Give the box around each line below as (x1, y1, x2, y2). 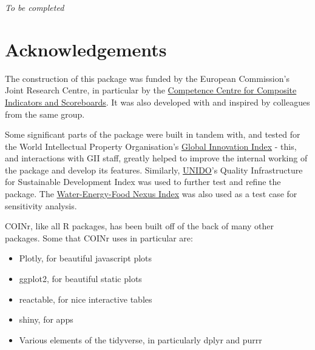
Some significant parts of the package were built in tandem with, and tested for (5, 128, 300, 141)
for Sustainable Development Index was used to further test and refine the (5, 175, 281, 188)
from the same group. (5, 107, 85, 120)
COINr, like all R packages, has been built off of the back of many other (5, 220, 274, 232)
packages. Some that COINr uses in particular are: (5, 231, 193, 244)
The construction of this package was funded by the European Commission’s (5, 72, 290, 84)
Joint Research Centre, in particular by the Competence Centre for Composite (5, 84, 297, 96)
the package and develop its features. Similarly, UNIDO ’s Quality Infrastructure (5, 163, 303, 176)
